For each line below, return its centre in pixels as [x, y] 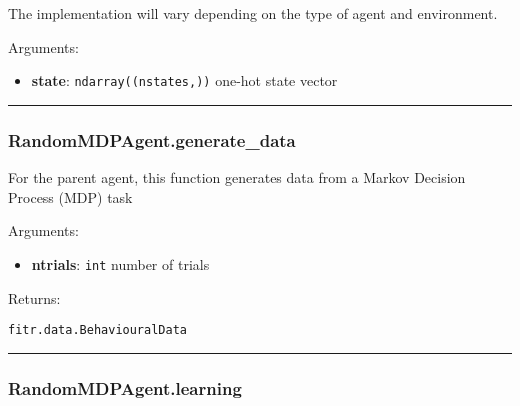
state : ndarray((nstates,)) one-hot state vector [184, 80]
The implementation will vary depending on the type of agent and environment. [253, 13]
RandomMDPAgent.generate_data [152, 139]
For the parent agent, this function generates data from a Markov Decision [237, 177]
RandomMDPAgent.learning [125, 387]
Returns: [34, 297]
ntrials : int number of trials [120, 263]
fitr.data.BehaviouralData [97, 330]
